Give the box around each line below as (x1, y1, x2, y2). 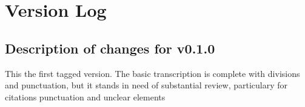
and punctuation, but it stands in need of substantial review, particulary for (5, 79, 288, 91)
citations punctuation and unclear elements (5, 90, 166, 103)
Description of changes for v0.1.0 (5, 38, 215, 57)
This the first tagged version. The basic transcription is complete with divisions (5, 67, 300, 79)
